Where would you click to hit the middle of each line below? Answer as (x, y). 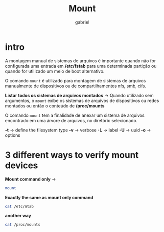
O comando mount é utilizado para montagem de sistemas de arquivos (75, 80)
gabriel (82, 22)
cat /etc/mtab (20, 206)
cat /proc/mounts (23, 225)
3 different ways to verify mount (72, 155)
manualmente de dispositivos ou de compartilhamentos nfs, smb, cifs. (76, 86)
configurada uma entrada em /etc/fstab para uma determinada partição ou (81, 66)
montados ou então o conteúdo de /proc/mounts (55, 105)
